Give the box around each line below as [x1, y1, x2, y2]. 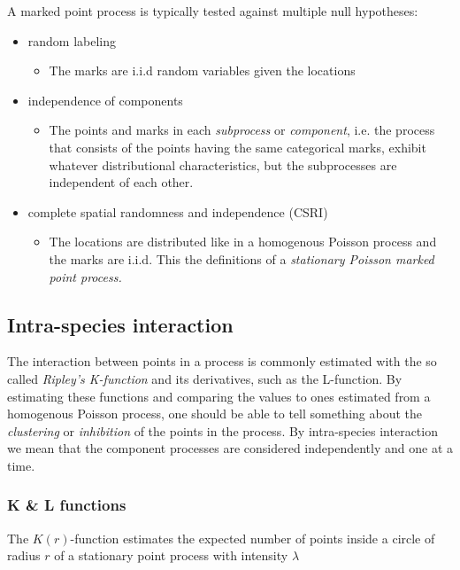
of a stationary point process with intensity [54, 546, 288, 565]
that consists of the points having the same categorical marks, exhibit [49, 137, 426, 156]
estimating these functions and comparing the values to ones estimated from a [7, 387, 431, 405]
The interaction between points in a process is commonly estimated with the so [7, 352, 437, 371]
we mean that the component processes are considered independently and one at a [7, 439, 453, 457]
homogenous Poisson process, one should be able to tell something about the [7, 404, 422, 423]
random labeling [27, 31, 117, 50]
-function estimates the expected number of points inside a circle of [70, 528, 435, 547]
